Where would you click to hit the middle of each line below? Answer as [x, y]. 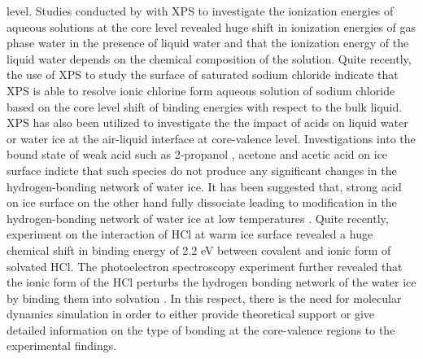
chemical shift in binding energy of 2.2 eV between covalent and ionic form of [199, 250]
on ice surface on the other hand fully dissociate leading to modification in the [202, 202]
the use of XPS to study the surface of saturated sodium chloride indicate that [203, 74]
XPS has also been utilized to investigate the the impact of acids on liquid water [207, 123]
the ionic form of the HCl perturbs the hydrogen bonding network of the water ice [211, 282]
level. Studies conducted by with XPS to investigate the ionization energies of [200, 11]
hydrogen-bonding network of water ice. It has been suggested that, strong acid [204, 186]
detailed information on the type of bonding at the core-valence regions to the [201, 329]
